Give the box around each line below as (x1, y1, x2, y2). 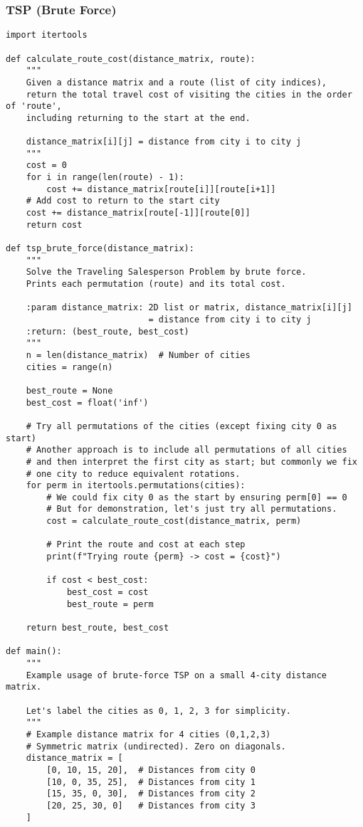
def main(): (6, 646, 62, 657)
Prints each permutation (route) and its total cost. (26, 279, 286, 289)
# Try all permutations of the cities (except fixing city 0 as (26, 421, 337, 431)
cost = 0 (26, 160, 67, 171)
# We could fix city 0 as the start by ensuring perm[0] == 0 (46, 492, 347, 502)
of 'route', (6, 101, 62, 112)
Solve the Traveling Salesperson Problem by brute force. (26, 267, 307, 278)
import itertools (6, 30, 88, 41)
